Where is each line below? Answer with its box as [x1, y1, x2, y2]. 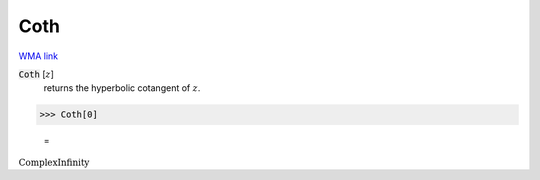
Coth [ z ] [18, 68, 55, 80]
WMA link [18, 50, 59, 62]
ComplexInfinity [18, 156, 90, 168]
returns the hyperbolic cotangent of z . [43, 82, 201, 94]
